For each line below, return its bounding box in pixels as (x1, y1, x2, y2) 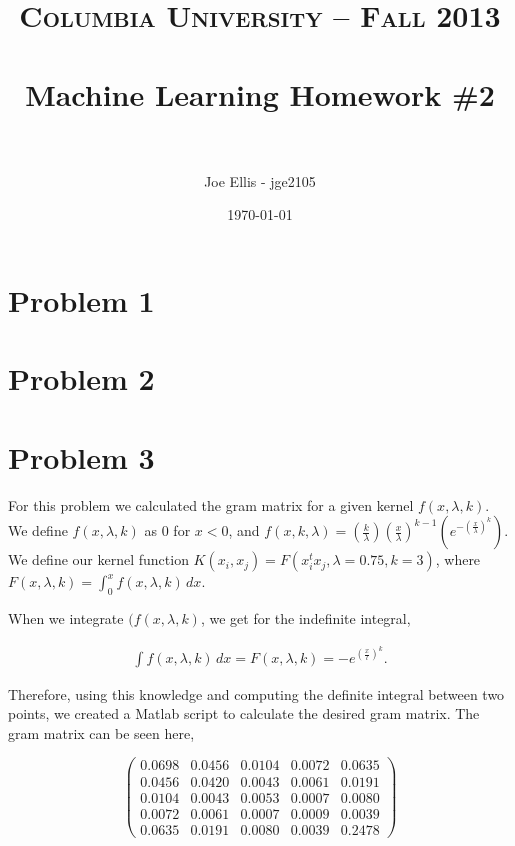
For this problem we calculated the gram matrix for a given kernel (8, 494, 414, 515)
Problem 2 (8, 358, 155, 399)
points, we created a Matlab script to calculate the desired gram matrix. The (8, 703, 480, 724)
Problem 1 (8, 279, 155, 320)
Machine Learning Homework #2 (25, 73, 495, 114)
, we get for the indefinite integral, (200, 607, 411, 628)
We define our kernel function (8, 549, 189, 570)
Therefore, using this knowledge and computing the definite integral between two (8, 683, 505, 704)
